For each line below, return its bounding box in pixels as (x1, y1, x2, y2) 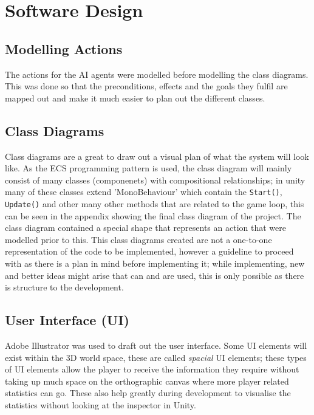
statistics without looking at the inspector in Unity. (5, 398, 196, 411)
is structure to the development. (5, 281, 124, 293)
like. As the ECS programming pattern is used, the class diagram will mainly (5, 162, 292, 174)
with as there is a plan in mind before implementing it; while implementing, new (5, 257, 305, 270)
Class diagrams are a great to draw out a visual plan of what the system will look (5, 149, 309, 162)
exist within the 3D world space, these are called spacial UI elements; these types (5, 351, 307, 363)
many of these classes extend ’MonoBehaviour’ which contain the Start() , (5, 185, 282, 198)
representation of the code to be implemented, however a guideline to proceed (5, 245, 294, 258)
